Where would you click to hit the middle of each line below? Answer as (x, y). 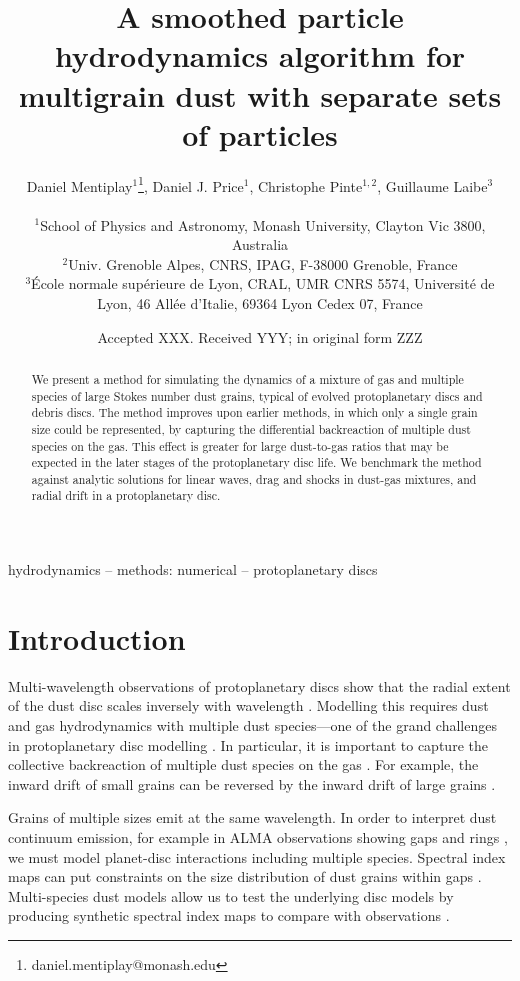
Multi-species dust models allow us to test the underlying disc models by (231, 895)
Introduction (97, 637)
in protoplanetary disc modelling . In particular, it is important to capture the (248, 744)
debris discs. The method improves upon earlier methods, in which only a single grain (254, 412)
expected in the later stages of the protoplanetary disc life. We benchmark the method (256, 462)
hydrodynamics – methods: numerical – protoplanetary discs (193, 569)
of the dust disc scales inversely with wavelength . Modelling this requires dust (248, 705)
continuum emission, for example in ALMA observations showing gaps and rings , (258, 837)
